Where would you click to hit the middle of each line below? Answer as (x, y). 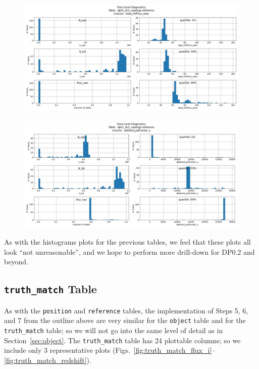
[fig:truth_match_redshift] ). (48, 360)
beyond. (16, 262)
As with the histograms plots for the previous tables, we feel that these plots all (127, 242)
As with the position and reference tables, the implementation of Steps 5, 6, (126, 310)
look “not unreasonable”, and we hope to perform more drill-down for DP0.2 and (129, 251)
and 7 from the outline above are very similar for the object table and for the (125, 320)
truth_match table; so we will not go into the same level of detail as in (114, 330)
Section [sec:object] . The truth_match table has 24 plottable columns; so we (122, 340)
